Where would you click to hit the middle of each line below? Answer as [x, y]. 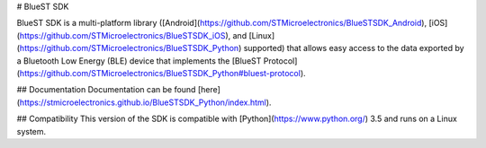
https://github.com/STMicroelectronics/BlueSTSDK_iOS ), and [133, 35]
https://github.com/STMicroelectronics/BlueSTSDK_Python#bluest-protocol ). [162, 73]
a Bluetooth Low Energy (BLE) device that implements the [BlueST [139, 61]
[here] [209, 90]
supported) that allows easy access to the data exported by [354, 48]
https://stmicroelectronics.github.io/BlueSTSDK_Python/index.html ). [145, 102]
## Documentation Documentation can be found [106, 90]
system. [31, 131]
